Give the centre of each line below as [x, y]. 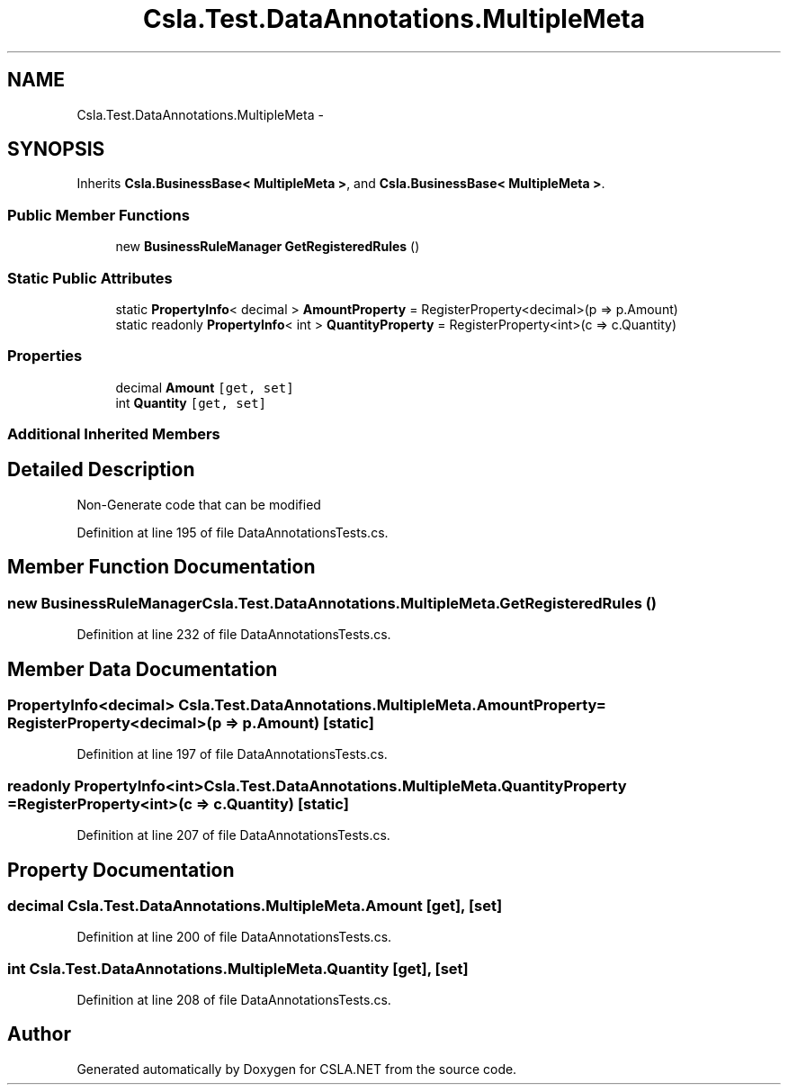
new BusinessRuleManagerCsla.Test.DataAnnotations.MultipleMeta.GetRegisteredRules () [332, 603]
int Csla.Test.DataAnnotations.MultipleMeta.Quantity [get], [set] [238, 968]
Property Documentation [121, 870]
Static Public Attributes [90, 278]
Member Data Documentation [143, 669]
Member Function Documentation [161, 567]
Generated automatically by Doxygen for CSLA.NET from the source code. [297, 1069]
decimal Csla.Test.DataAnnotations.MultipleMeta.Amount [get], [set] [255, 905]
